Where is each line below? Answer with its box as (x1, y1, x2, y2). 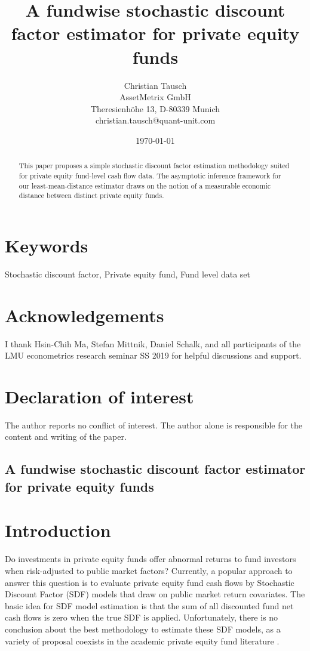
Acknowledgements (5, 303, 164, 327)
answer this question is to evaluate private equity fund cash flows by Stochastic (5, 576, 294, 588)
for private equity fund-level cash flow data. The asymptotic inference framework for (19, 170, 281, 180)
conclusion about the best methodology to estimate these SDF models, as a (5, 622, 281, 635)
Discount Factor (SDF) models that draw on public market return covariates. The (5, 588, 305, 600)
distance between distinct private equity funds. (19, 190, 164, 200)
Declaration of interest (5, 384, 194, 408)
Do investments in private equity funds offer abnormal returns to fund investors (5, 553, 296, 565)
